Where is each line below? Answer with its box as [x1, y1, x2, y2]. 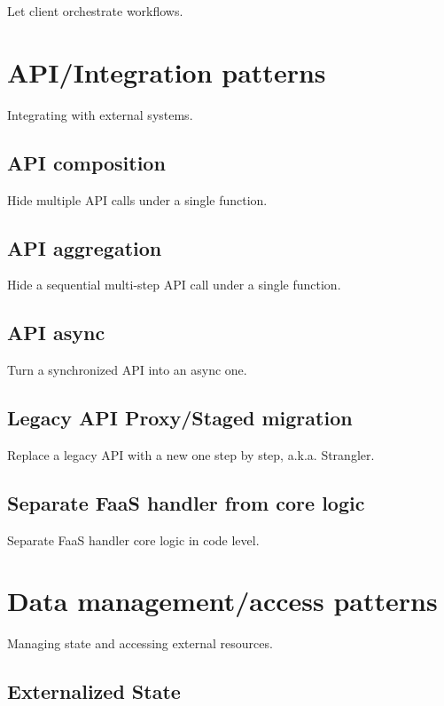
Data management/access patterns [7, 583, 438, 619]
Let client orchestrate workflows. [7, 2, 183, 20]
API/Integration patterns [7, 53, 326, 90]
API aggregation [7, 234, 162, 261]
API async [7, 319, 105, 346]
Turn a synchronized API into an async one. [7, 361, 247, 379]
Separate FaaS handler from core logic [7, 488, 365, 516]
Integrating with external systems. [7, 105, 193, 123]
